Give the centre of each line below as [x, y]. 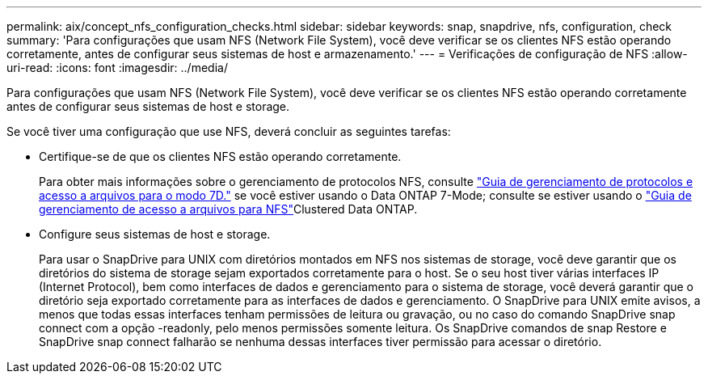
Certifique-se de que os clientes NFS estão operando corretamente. [220, 156]
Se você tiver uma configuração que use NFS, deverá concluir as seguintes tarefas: [229, 131]
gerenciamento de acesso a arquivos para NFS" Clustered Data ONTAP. [228, 209]
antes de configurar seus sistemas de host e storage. [148, 106]
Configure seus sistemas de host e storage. [155, 234]
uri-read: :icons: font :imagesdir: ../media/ [117, 68]
